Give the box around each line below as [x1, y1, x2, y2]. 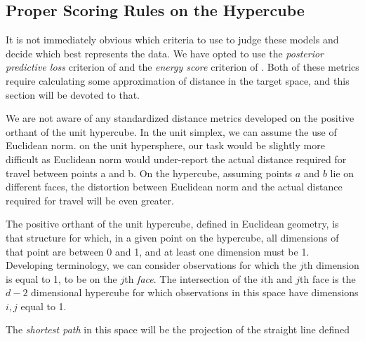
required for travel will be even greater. [6, 193, 174, 207]
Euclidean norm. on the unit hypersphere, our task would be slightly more [6, 138, 325, 153]
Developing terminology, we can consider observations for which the [6, 258, 296, 272]
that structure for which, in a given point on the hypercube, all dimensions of [6, 230, 339, 244]
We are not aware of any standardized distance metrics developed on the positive [6, 111, 354, 125]
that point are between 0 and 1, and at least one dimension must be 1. [6, 244, 310, 258]
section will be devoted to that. [6, 87, 140, 102]
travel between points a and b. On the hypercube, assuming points [6, 165, 292, 180]
